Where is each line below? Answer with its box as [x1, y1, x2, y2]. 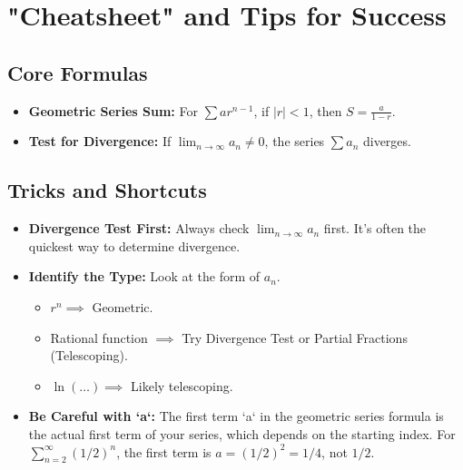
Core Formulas [7, 58, 148, 86]
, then [309, 101, 342, 120]
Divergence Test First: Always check [28, 219, 250, 238]
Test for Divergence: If [28, 132, 172, 151]
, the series [264, 132, 325, 151]
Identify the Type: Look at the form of [28, 267, 261, 286]
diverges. [362, 132, 411, 151]
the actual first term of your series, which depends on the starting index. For [28, 424, 456, 443]
